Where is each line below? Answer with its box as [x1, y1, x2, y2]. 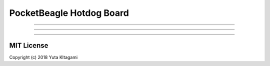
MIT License [9, 41, 48, 50]
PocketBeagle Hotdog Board [9, 7, 129, 18]
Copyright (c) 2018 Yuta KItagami [9, 55, 78, 61]
